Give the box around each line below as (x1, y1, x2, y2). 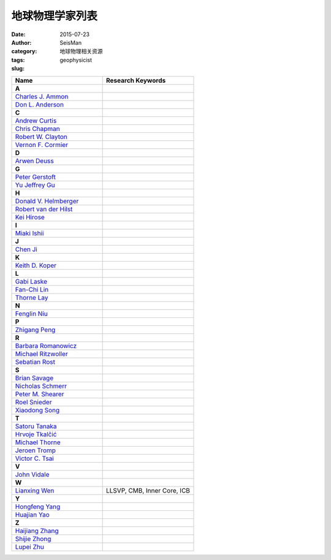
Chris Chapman (15, 124, 61, 133)
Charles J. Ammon (15, 92, 69, 100)
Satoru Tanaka (15, 422, 57, 430)
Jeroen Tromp (15, 446, 56, 455)
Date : (11, 31, 26, 38)
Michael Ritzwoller (15, 349, 69, 358)
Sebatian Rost (15, 357, 55, 366)
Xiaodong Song (15, 406, 60, 414)
